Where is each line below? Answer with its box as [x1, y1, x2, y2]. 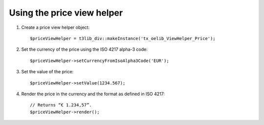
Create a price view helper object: [21, 24, 90, 30]
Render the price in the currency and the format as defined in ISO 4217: [21, 91, 165, 97]
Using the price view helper [9, 7, 123, 18]
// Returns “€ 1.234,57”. [30, 103, 92, 108]
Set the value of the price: [21, 69, 74, 75]
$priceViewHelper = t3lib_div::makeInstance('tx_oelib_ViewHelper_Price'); [30, 36, 216, 41]
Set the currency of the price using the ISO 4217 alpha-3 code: [21, 46, 148, 52]
